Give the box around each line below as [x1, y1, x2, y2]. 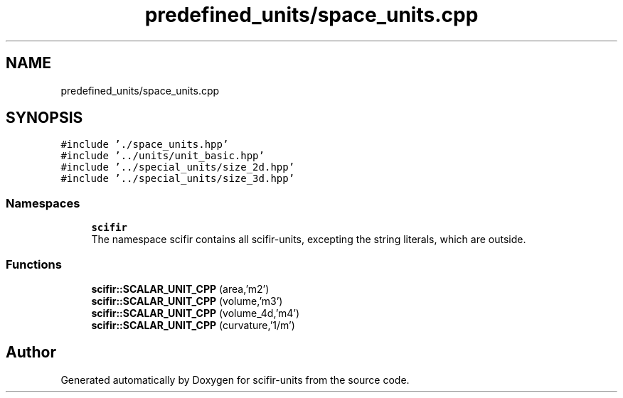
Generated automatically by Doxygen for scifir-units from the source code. [60, 373, 410, 386]
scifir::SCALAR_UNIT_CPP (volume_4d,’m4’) [91, 306, 300, 319]
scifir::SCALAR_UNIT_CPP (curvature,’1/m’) [91, 318, 295, 331]
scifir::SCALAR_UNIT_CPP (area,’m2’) [91, 282, 270, 295]
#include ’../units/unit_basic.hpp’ [60, 150, 265, 162]
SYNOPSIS [6, 109, 83, 127]
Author [6, 343, 56, 362]
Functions [6, 257, 62, 271]
